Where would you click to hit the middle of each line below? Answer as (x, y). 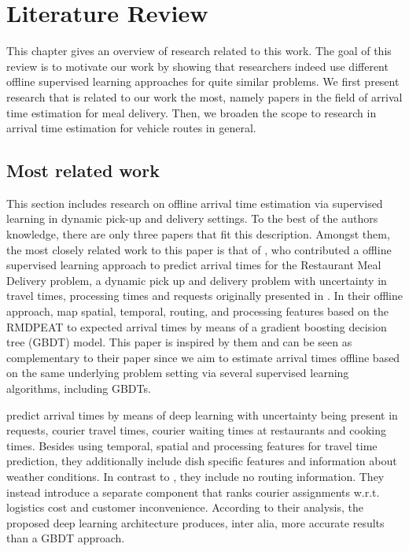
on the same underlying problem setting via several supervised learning (178, 373)
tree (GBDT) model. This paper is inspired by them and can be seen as (179, 342)
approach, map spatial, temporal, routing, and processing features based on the (197, 311)
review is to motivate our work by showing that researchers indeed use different (197, 66)
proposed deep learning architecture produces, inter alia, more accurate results (195, 522)
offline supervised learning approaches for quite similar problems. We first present (203, 81)
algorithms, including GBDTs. (79, 388)
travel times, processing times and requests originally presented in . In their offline (204, 296)
